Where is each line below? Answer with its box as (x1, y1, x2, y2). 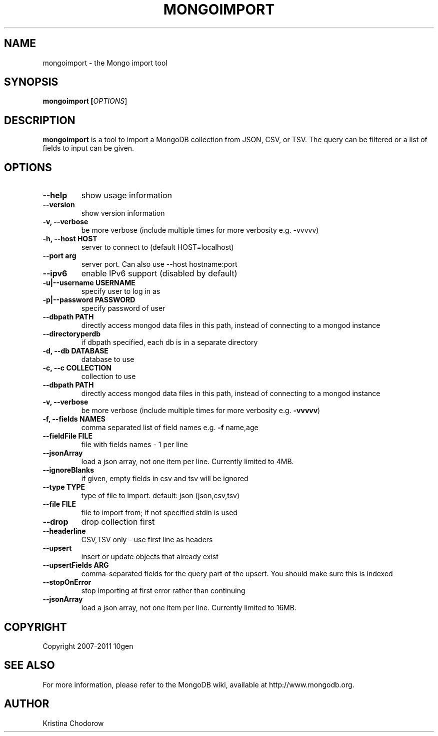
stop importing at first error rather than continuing (81, 586, 245, 595)
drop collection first (81, 517, 155, 527)
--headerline (42, 527, 86, 536)
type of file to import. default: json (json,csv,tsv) (81, 491, 240, 500)
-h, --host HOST (42, 234, 97, 243)
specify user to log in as (81, 287, 160, 296)
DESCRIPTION (4, 114, 75, 127)
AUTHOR (4, 697, 49, 710)
